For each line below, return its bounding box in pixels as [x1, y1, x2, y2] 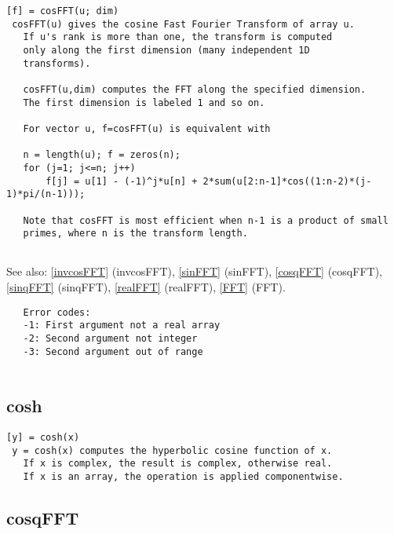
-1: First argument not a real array [23, 320, 221, 331]
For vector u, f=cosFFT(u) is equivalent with [23, 123, 271, 134]
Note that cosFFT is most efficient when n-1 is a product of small [23, 214, 389, 226]
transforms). [23, 57, 91, 69]
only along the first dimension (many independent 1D [23, 44, 310, 56]
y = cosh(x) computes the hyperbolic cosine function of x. [12, 444, 333, 456]
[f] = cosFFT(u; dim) [6, 5, 119, 16]
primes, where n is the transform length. [23, 228, 248, 240]
